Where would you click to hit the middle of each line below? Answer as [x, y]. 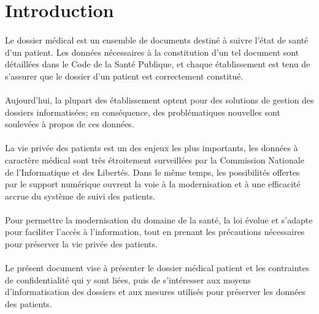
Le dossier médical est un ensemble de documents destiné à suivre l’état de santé [157, 39]
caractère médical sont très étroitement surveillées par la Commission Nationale [155, 159]
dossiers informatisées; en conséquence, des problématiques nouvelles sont [143, 112]
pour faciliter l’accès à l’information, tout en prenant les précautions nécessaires [155, 232]
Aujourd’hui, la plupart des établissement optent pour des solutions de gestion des [159, 99]
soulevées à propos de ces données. [70, 124]
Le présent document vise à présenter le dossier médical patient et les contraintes [157, 268]
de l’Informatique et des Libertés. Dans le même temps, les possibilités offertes [152, 172]
